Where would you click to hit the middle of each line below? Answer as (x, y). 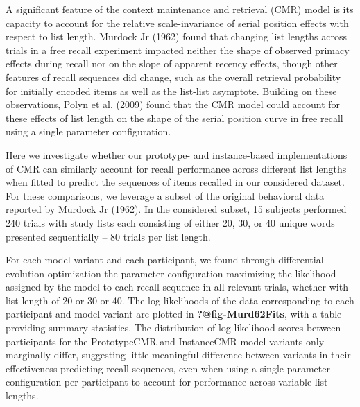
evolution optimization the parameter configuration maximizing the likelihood (171, 273)
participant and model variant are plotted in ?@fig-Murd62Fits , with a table (174, 314)
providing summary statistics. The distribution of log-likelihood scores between (173, 328)
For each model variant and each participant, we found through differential (165, 260)
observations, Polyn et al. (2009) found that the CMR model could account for (173, 104)
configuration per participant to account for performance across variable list (167, 382)
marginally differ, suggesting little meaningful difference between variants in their (178, 355)
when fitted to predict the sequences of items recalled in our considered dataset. (175, 182)
